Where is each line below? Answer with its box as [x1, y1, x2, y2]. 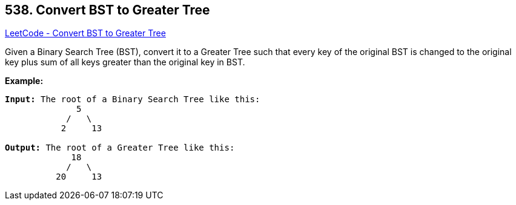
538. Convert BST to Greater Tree [5, 2, 210, 18]
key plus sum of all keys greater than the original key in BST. [5, 57, 245, 68]
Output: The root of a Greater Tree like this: [5, 143, 235, 153]
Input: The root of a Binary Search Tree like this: [5, 94, 260, 105]
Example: [5, 76, 44, 86]
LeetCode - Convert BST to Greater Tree [5, 28, 166, 39]
